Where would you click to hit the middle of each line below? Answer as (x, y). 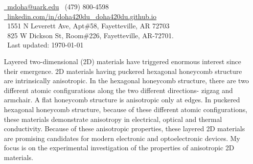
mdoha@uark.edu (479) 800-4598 (58, 6)
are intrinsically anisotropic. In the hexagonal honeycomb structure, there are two (126, 81)
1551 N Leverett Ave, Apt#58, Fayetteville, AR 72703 (88, 26)
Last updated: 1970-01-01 (45, 45)
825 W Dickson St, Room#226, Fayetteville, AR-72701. (90, 35)
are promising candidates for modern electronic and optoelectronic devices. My (122, 138)
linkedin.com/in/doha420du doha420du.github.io (82, 16)
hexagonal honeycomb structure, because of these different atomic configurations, (126, 109)
